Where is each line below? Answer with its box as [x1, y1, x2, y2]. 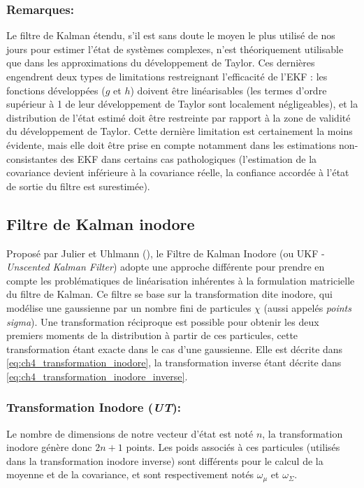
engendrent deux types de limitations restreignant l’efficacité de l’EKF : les [6, 69, 328, 83]
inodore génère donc [6, 440, 92, 454]
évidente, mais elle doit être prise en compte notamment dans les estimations [6, 137, 336, 152]
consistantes [6, 151, 57, 166]
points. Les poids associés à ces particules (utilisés [126, 440, 340, 454]
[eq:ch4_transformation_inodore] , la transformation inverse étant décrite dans [6, 355, 342, 370]
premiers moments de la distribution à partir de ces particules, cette [6, 328, 298, 343]
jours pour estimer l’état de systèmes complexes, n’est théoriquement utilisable [6, 41, 344, 56]
